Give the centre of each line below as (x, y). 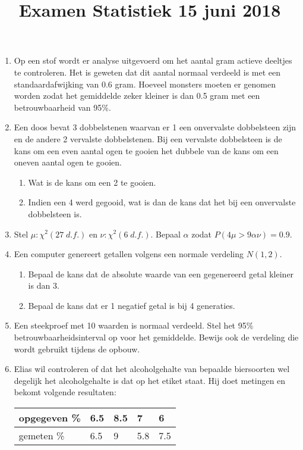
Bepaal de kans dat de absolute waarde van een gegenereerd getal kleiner (161, 274)
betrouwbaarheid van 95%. (62, 107)
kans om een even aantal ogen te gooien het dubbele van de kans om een (146, 150)
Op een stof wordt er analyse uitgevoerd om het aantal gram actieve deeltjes (153, 60)
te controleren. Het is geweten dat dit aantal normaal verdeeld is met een (147, 72)
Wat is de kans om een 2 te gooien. (92, 182)
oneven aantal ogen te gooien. (68, 162)
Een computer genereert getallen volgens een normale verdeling (129, 254)
